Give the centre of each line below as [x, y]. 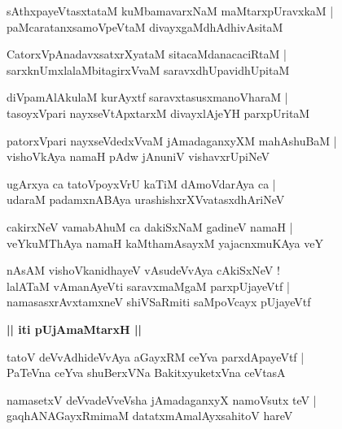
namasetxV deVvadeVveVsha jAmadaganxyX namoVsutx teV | [162, 399]
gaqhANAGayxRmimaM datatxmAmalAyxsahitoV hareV [150, 416]
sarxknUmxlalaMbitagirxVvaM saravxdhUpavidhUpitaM [148, 69]
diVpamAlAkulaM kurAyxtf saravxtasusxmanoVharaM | [147, 97]
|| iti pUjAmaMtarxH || [74, 329]
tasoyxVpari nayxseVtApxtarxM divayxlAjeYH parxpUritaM [158, 113]
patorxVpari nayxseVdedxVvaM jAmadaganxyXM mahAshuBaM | [172, 140]
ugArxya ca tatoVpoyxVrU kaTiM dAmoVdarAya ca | [141, 183]
